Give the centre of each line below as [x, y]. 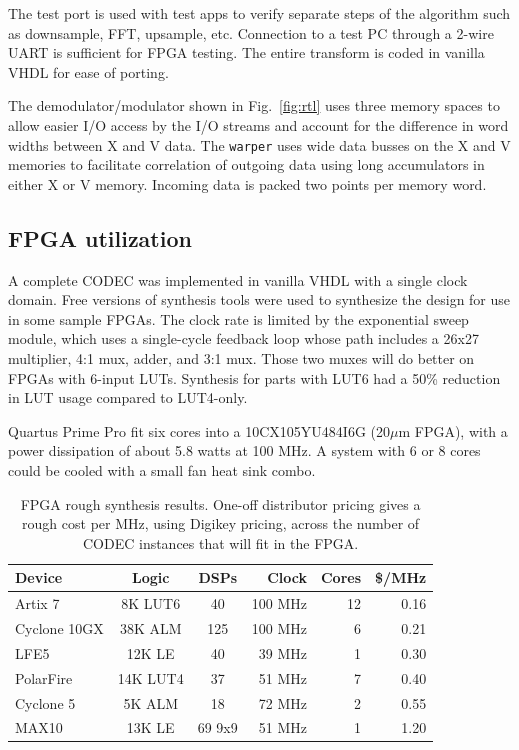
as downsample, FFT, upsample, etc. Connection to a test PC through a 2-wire [251, 32]
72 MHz [282, 702]
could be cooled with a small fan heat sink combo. [162, 469]
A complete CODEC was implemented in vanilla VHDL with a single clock [238, 279]
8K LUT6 [151, 603]
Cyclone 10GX [59, 628]
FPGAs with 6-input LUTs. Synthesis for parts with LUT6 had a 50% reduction [254, 377]
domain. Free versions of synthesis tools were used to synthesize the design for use [259, 299]
